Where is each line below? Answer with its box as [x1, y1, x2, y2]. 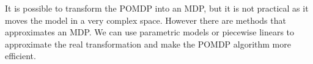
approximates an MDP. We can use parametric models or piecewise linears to [5, 26, 295, 38]
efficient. [5, 49, 36, 62]
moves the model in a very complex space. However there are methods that [5, 13, 286, 26]
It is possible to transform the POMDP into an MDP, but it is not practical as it [5, 2, 309, 14]
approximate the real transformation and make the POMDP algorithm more [5, 37, 291, 50]
